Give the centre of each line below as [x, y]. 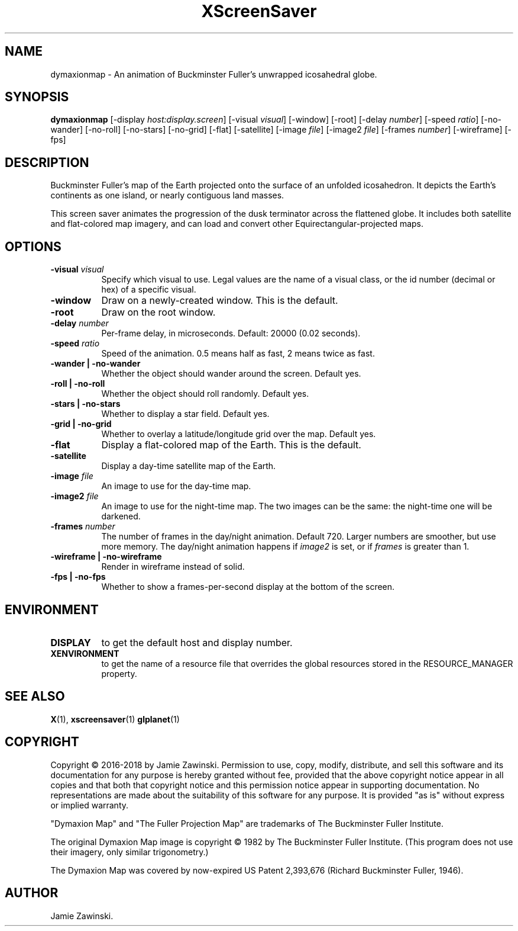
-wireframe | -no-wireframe [106, 557]
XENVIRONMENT [85, 653]
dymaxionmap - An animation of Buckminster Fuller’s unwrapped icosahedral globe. [214, 74]
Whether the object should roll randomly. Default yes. [205, 394]
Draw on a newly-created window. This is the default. [220, 301]
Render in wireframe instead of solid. [173, 567]
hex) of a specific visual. [149, 290]
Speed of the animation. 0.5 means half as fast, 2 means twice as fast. [238, 354]
